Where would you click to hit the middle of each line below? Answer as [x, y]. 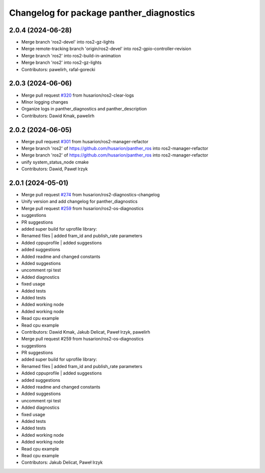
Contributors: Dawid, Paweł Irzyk [54, 169]
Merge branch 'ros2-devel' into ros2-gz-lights [68, 42]
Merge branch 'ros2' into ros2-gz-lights [61, 63]
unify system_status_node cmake [55, 162]
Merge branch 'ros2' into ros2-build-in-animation [71, 55]
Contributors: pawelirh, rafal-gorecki [58, 69]
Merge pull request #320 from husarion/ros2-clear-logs [78, 95]
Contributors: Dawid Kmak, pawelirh [58, 116]
